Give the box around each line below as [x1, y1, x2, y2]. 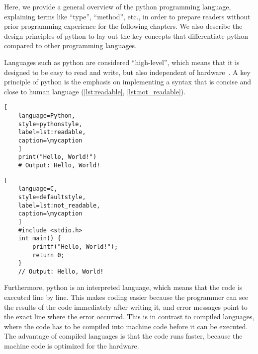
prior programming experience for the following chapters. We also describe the [4, 21, 243, 31]
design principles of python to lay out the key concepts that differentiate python [4, 30, 249, 41]
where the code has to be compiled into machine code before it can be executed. [4, 321, 248, 331]
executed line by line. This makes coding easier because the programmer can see [4, 292, 248, 302]
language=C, [18, 185, 58, 193]
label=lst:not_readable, [18, 202, 100, 209]
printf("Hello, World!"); [32, 243, 118, 250]
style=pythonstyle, [18, 120, 83, 128]
